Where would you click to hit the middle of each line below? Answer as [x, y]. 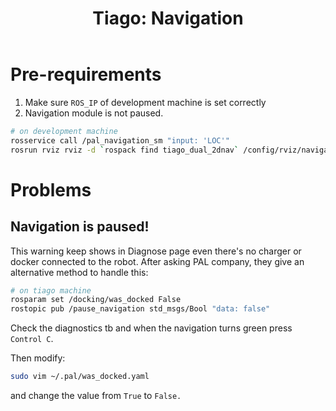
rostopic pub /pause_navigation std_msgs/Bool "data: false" [140, 309]
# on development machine [64, 131]
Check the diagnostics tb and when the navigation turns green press [151, 328]
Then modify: [38, 358]
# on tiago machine [51, 290]
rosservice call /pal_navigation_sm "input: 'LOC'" [120, 140]
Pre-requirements [86, 74]
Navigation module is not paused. [94, 113]
